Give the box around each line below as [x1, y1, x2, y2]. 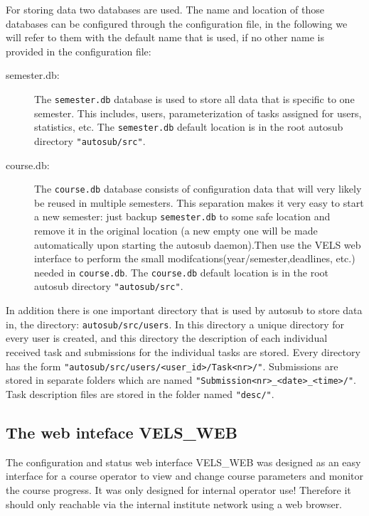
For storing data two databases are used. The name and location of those [6, 2, 324, 16]
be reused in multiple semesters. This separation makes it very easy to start [34, 195, 364, 210]
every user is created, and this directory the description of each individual [6, 330, 328, 345]
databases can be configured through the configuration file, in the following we [6, 16, 348, 31]
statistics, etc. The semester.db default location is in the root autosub [34, 119, 343, 134]
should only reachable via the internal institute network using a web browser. [6, 496, 343, 511]
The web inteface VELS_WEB [6, 421, 237, 443]
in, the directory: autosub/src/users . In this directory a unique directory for [6, 316, 345, 331]
